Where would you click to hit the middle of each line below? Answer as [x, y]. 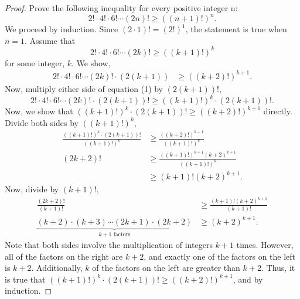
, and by [248, 279]
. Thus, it [278, 268]
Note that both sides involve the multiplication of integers [109, 245]
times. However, [265, 245]
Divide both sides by [42, 122]
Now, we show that [39, 111]
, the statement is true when [236, 29]
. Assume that [50, 40]
